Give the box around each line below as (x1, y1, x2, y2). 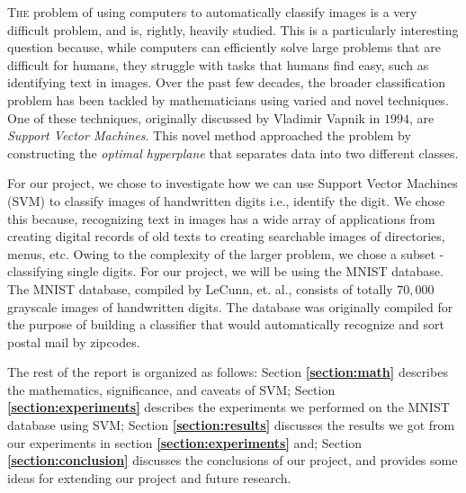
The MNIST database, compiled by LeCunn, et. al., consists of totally (7, 279, 393, 298)
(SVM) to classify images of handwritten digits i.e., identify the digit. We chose (7, 191, 445, 210)
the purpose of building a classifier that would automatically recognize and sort (7, 315, 444, 334)
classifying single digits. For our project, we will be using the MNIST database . (7, 262, 444, 281)
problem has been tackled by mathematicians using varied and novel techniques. (7, 90, 449, 109)
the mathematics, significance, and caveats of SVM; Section (7, 380, 336, 399)
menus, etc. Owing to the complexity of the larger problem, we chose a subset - (7, 244, 444, 263)
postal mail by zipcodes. (7, 332, 140, 351)
